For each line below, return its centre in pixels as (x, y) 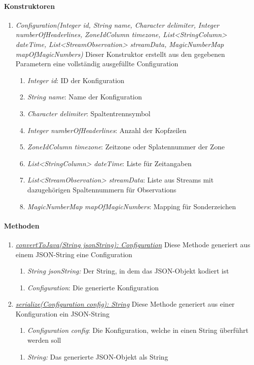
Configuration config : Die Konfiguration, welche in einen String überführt (138, 330)
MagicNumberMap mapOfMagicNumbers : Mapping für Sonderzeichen (132, 206)
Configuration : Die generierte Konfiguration (93, 287)
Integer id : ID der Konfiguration (76, 80)
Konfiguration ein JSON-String (62, 313)
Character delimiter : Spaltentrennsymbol (89, 113)
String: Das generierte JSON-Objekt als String (98, 356)
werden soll (44, 340)
